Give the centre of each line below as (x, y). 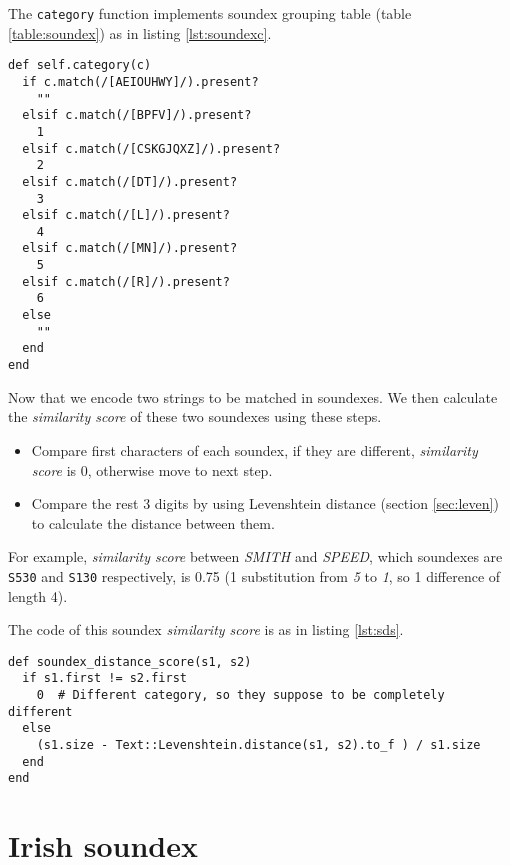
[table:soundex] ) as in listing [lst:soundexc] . (140, 32)
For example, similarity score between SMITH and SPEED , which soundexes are (255, 556)
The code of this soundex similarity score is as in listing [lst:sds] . (206, 629)
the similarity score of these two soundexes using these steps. (195, 416)
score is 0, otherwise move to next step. (152, 469)
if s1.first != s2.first (104, 678)
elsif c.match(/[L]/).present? (126, 215)
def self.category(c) (80, 65)
